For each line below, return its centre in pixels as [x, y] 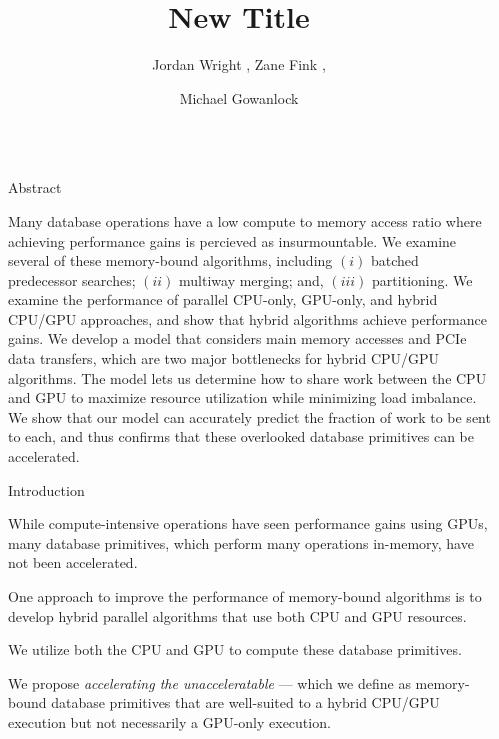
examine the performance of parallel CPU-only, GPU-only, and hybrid [223, 299]
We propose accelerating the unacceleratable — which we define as [209, 682]
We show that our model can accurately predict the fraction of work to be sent [249, 416]
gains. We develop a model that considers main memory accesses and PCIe [237, 338]
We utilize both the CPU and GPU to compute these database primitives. [235, 649]
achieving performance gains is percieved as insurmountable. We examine [232, 240]
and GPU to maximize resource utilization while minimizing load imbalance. [242, 397]
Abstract [35, 187]
